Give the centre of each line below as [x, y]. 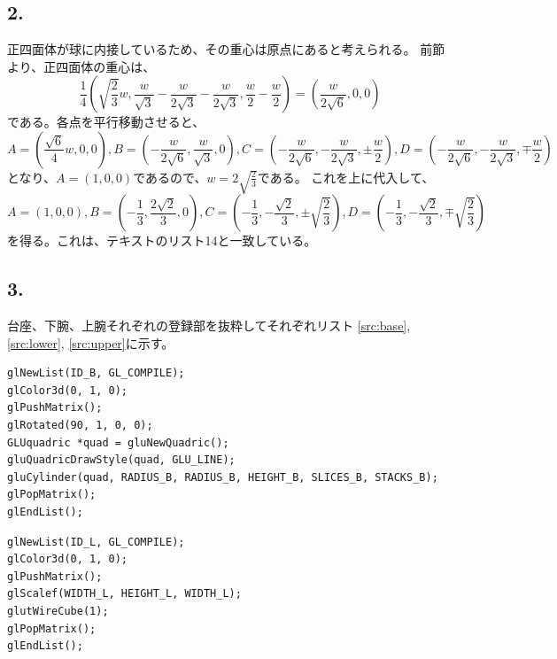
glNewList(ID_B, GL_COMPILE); [96, 373]
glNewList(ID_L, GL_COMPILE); [96, 542]
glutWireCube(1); [58, 611]
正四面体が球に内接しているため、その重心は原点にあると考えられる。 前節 [226, 49]
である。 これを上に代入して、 [346, 177]
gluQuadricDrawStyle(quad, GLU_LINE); [121, 460]
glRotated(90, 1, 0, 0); [80, 425]
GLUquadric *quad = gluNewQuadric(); [118, 442]
